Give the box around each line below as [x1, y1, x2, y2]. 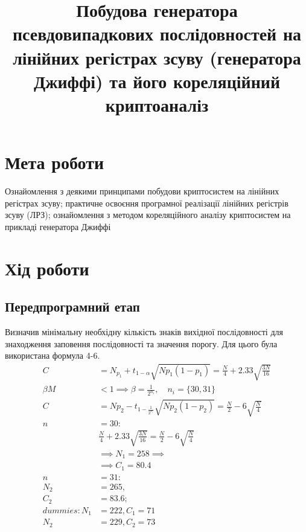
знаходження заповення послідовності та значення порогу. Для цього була [5, 337, 278, 350]
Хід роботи [5, 255, 89, 280]
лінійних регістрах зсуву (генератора [13, 45, 301, 69]
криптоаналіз [105, 92, 209, 117]
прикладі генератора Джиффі [5, 220, 111, 232]
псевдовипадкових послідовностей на [12, 21, 302, 46]
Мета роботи [5, 150, 104, 175]
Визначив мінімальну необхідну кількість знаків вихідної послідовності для [5, 325, 283, 338]
